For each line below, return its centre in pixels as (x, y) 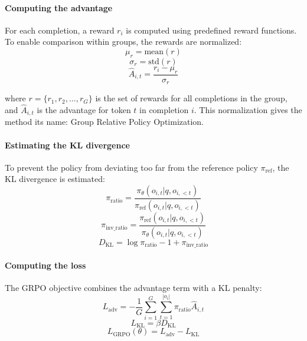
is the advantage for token (84, 109)
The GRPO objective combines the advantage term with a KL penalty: (133, 287)
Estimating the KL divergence (67, 145)
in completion (164, 109)
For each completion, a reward (60, 30)
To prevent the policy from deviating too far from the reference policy (131, 167)
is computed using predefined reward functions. (211, 30)
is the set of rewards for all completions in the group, (191, 98)
